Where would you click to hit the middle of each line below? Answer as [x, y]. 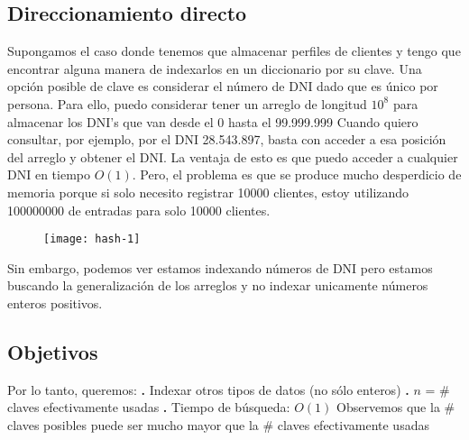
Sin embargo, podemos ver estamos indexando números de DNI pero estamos [220, 267]
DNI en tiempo [49, 174]
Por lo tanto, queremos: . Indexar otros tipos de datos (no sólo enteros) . [208, 389]
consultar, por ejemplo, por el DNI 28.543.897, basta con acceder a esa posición [227, 139]
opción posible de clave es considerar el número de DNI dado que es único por [223, 86]
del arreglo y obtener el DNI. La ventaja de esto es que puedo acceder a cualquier [233, 156]
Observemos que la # [395, 407]
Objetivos [53, 351]
